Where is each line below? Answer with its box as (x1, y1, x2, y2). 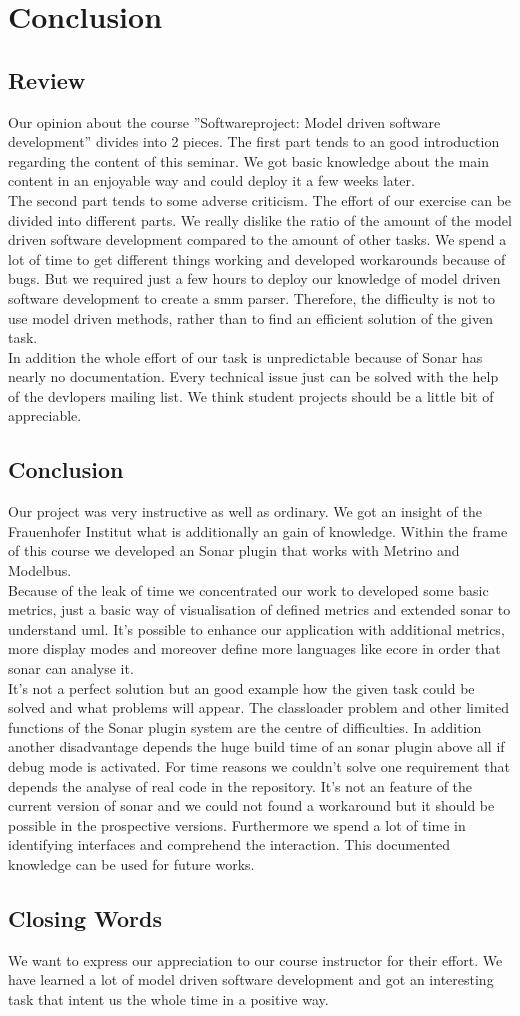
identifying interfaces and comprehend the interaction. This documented (8, 834, 451, 855)
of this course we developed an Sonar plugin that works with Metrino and (8, 540, 460, 561)
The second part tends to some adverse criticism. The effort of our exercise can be (8, 189, 512, 210)
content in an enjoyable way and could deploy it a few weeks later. (8, 170, 415, 191)
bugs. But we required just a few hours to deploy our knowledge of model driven (8, 268, 501, 289)
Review (8, 64, 86, 95)
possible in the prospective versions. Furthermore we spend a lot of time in (8, 814, 466, 835)
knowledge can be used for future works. (8, 853, 255, 874)
